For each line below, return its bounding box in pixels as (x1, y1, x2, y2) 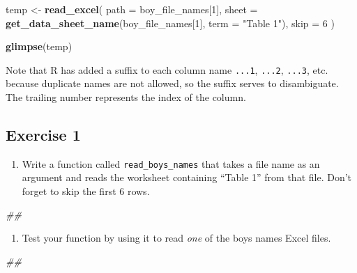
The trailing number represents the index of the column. (6, 90, 246, 104)
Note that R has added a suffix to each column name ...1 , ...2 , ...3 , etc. (6, 62, 328, 77)
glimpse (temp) (6, 39, 73, 54)
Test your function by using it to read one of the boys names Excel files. (22, 231, 331, 245)
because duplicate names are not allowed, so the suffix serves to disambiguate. (6, 76, 339, 91)
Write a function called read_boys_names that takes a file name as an (22, 156, 320, 171)
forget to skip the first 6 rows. (22, 184, 150, 198)
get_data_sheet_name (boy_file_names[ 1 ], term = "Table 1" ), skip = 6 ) (6, 15, 335, 30)
